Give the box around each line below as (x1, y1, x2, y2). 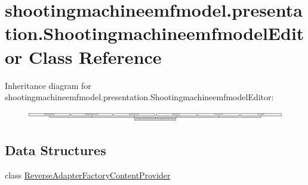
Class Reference (29, 44, 162, 69)
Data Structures (5, 141, 106, 159)
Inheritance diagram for (5, 79, 91, 91)
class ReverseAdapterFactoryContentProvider (5, 169, 171, 181)
